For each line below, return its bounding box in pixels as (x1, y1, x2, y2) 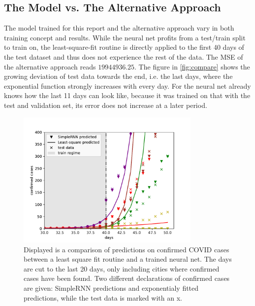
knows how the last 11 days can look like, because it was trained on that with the (4, 90, 251, 101)
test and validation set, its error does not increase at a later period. (4, 100, 207, 110)
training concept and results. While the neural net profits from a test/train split (4, 32, 246, 42)
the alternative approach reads (4, 61, 96, 71)
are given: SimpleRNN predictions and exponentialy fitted (24, 282, 199, 293)
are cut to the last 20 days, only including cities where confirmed (24, 263, 220, 273)
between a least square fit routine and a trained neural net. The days (24, 254, 232, 264)
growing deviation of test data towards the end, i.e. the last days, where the (4, 71, 233, 81)
